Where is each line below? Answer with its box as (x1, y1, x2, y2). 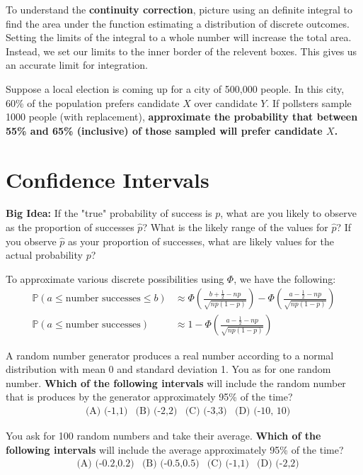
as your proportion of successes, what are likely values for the (68, 233, 334, 248)
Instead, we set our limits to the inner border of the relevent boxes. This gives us (6, 43, 357, 58)
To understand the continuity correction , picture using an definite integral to (6, 2, 353, 16)
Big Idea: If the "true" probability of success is (6, 206, 212, 220)
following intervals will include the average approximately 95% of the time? (6, 442, 344, 457)
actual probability (6, 247, 83, 262)
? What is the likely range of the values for (142, 220, 328, 235)
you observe (6, 233, 57, 248)
